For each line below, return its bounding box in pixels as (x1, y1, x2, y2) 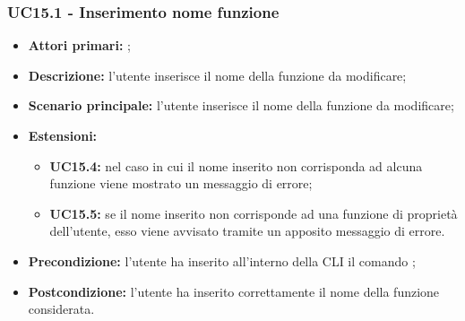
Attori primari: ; (28, 36, 131, 55)
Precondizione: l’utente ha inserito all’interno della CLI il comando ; (28, 251, 416, 270)
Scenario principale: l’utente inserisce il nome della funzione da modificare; (28, 96, 454, 115)
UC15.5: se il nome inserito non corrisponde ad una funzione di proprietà (49, 204, 458, 222)
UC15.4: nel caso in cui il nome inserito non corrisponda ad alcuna (49, 156, 423, 175)
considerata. (28, 299, 95, 318)
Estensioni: (28, 126, 98, 144)
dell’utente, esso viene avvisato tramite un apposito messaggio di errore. (49, 221, 445, 240)
